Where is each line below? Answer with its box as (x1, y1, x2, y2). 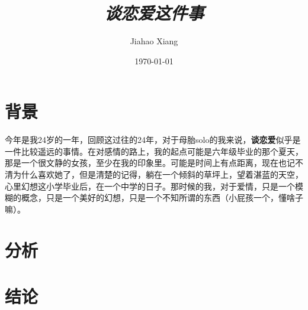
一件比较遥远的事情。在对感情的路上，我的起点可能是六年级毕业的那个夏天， (5, 145, 303, 157)
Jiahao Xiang (130, 35, 178, 47)
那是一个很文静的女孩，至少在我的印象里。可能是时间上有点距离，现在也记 (5, 156, 295, 169)
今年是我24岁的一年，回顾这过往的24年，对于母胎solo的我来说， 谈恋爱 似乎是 (5, 133, 301, 146)
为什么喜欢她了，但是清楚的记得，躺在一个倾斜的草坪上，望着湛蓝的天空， (12, 168, 303, 181)
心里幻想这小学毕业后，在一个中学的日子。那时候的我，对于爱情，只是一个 (5, 180, 295, 192)
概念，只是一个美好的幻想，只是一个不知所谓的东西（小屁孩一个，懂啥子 (21, 191, 303, 204)
